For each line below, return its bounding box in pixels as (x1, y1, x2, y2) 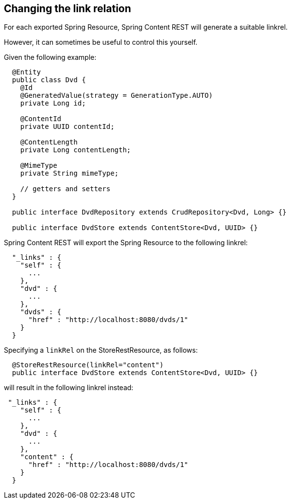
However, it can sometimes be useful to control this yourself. (4, 38, 198, 47)
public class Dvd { (12, 76, 86, 84)
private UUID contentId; (20, 123, 115, 131)
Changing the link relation (4, 2, 131, 15)
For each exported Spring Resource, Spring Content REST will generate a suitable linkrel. (4, 23, 288, 32)
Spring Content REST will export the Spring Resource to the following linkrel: (4, 238, 248, 247)
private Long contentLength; (20, 146, 131, 154)
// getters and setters (20, 185, 111, 193)
